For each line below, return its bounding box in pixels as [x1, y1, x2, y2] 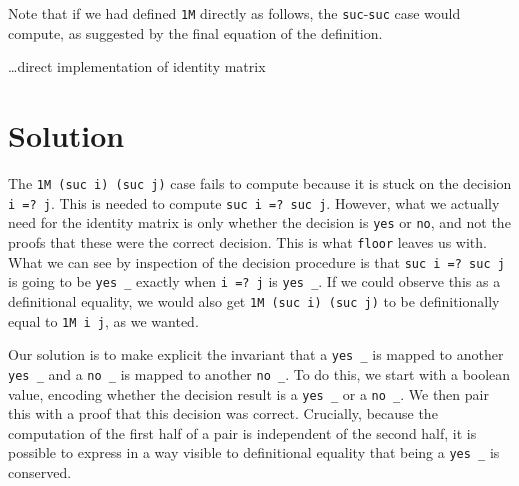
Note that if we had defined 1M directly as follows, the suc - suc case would [8, 3, 461, 23]
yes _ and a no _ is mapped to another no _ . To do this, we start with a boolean [8, 363, 511, 384]
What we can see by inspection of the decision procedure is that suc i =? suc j [8, 251, 505, 272]
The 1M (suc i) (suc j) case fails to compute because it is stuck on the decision [8, 172, 512, 193]
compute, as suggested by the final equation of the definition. [8, 22, 383, 43]
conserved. [8, 462, 72, 483]
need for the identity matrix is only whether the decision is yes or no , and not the [8, 212, 511, 233]
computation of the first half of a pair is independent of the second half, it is [8, 422, 477, 443]
